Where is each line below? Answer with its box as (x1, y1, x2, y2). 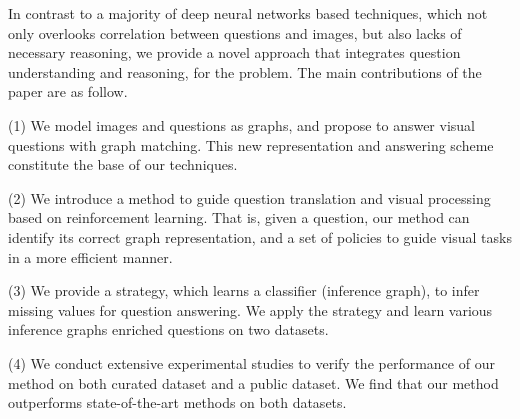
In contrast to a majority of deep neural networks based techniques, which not (8, 3, 488, 23)
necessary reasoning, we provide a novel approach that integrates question (8, 42, 461, 63)
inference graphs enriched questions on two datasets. (8, 319, 329, 340)
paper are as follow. (8, 81, 128, 102)
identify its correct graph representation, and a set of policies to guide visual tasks (8, 226, 512, 247)
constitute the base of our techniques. (8, 154, 238, 175)
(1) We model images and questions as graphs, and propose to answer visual (8, 114, 475, 135)
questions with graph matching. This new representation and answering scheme (8, 134, 494, 155)
